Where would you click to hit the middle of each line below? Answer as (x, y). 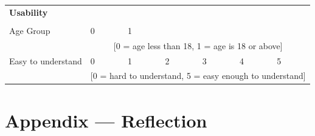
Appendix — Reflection (106, 120)
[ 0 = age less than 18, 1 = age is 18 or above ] (198, 45)
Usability (29, 12)
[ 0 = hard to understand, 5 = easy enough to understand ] (198, 76)
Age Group (30, 30)
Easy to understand (46, 60)
